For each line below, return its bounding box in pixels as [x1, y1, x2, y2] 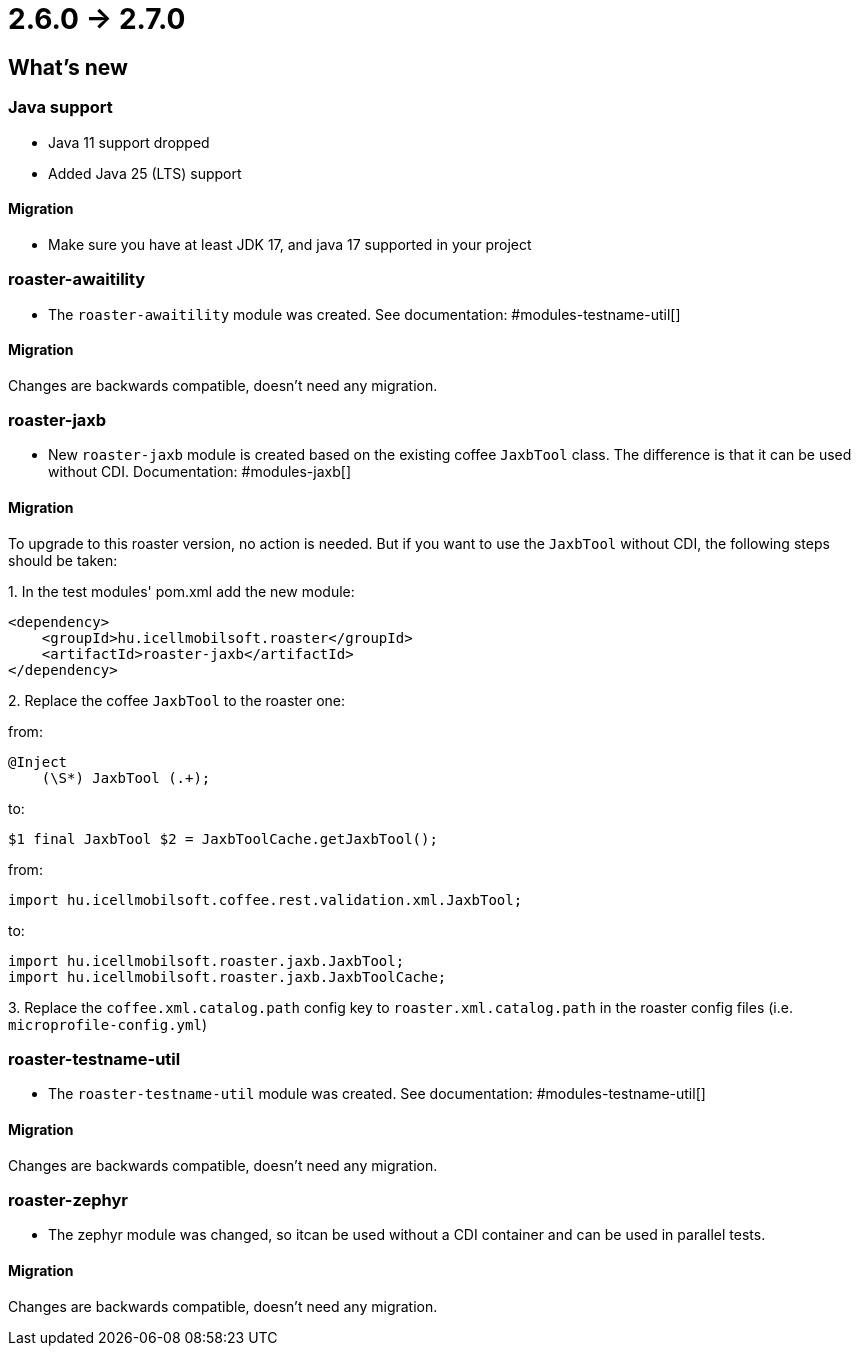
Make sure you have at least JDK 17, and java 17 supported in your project [48, 235, 532, 253]
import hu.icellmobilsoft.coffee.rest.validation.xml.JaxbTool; [8, 891, 523, 908]
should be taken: [8, 551, 118, 569]
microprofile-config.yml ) [8, 1015, 207, 1033]
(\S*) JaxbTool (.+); [41, 769, 211, 786]
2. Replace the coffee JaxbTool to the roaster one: [8, 691, 346, 709]
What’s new [8, 54, 128, 80]
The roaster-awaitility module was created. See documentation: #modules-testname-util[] [48, 305, 681, 323]
